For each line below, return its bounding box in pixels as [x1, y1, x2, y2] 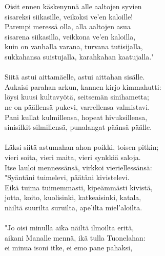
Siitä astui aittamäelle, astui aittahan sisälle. [5, 71, 145, 82]
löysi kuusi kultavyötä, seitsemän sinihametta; [5, 91, 149, 102]
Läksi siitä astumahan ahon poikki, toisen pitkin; [5, 142, 159, 152]
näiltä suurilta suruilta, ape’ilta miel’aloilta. [5, 202, 142, 212]
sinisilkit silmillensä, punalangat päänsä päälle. [5, 122, 152, 132]
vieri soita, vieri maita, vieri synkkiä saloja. [5, 151, 141, 162]
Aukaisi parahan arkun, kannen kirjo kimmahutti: [5, 81, 161, 92]
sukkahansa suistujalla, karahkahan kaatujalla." [5, 51, 154, 62]
